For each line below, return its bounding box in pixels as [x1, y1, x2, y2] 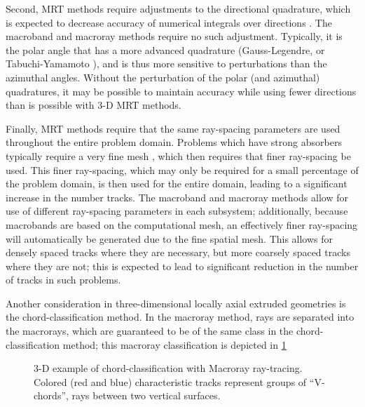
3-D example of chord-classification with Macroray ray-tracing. [34, 361, 303, 375]
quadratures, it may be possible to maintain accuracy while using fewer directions [6, 84, 357, 98]
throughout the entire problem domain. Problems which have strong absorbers [6, 135, 342, 149]
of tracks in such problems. [6, 272, 121, 287]
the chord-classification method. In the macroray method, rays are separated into [6, 309, 354, 324]
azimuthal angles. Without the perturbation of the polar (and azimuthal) [6, 69, 320, 84]
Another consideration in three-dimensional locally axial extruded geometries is [6, 295, 346, 310]
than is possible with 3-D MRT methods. [6, 98, 181, 112]
